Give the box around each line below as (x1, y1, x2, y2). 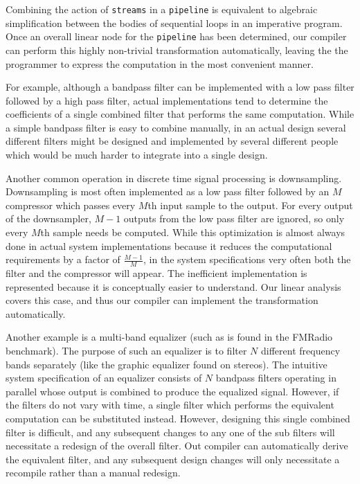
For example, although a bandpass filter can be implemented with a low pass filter (6, 80, 354, 94)
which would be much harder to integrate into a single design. (6, 147, 268, 162)
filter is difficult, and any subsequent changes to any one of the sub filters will (6, 424, 335, 439)
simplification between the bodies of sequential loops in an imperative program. (6, 15, 343, 30)
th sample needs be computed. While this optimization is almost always (40, 225, 345, 240)
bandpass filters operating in (215, 370, 336, 385)
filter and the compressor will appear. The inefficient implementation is (6, 266, 307, 280)
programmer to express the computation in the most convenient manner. (6, 56, 314, 71)
